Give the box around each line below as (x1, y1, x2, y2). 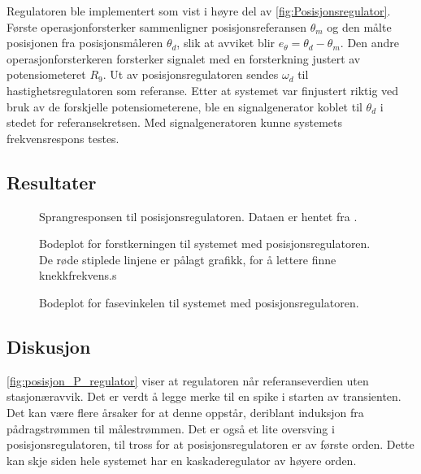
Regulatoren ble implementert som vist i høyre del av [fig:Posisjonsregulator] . (7, 2, 391, 19)
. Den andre (340, 34, 400, 51)
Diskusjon (7, 333, 91, 359)
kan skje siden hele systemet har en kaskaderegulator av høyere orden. (7, 451, 357, 468)
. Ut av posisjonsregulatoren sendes (102, 66, 279, 83)
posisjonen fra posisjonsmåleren (7, 34, 163, 51)
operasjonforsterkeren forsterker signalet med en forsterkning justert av (7, 50, 361, 67)
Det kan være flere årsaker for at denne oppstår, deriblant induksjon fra (7, 403, 364, 420)
